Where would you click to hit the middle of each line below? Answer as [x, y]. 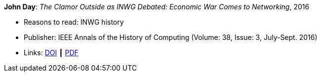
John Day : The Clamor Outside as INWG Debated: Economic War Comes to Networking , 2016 [157, 7]
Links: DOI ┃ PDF [51, 53]
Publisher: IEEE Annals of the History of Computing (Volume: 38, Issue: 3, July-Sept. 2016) [171, 37]
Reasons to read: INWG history [74, 22]
